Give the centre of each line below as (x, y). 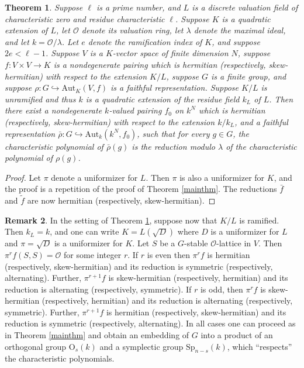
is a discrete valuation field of (245, 7)
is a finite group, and (248, 76)
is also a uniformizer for (222, 177)
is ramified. (259, 220)
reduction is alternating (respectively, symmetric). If (98, 289)
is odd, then (222, 289)
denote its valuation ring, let (132, 30)
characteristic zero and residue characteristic (85, 18)
